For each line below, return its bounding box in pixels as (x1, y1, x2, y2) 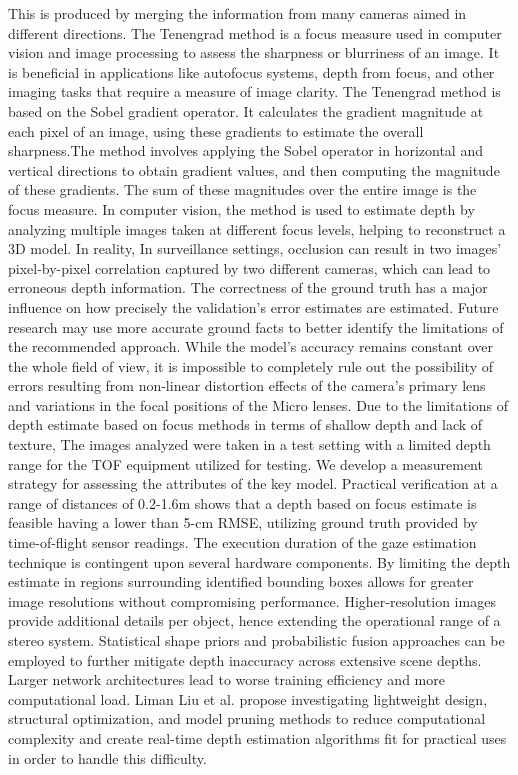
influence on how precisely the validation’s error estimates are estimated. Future (8, 296, 499, 317)
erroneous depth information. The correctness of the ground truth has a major (8, 277, 488, 298)
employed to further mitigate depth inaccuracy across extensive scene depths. (8, 649, 482, 670)
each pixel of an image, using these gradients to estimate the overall (8, 120, 424, 141)
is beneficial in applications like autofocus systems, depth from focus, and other (8, 61, 495, 82)
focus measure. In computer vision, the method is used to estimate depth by (8, 198, 475, 219)
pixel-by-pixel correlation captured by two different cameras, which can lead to (8, 257, 491, 278)
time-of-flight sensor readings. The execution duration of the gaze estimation (8, 532, 477, 553)
